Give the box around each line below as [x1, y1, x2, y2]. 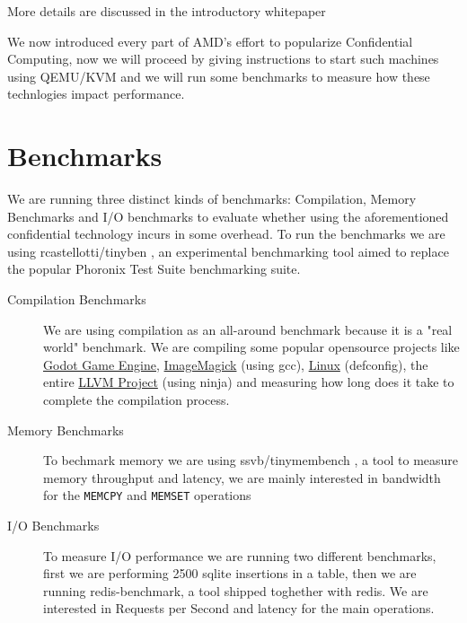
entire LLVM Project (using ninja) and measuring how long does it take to [43, 373, 454, 391]
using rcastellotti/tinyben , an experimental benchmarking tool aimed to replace [7, 241, 449, 260]
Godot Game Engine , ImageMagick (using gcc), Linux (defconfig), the [43, 355, 428, 373]
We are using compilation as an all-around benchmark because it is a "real [43, 320, 453, 338]
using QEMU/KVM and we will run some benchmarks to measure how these [7, 66, 430, 85]
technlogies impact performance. [7, 84, 185, 103]
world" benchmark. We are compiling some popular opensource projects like [43, 338, 460, 356]
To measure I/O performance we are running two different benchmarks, [43, 546, 436, 565]
